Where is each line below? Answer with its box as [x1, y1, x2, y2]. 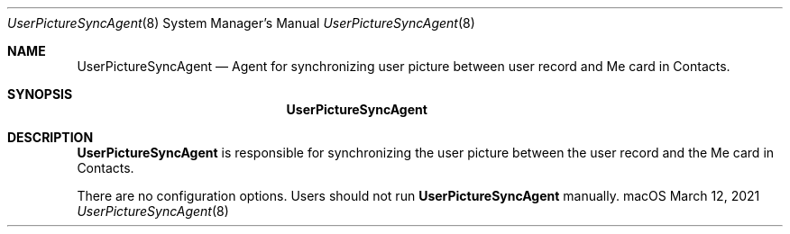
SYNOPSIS [7, 86, 73, 102]
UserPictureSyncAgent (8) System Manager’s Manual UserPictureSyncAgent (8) [7, 15, 475, 31]
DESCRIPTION [7, 130, 94, 145]
